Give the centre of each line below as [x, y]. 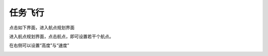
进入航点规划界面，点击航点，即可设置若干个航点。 [61, 36]
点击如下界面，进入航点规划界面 [42, 28]
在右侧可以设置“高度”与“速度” [39, 45]
